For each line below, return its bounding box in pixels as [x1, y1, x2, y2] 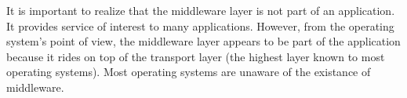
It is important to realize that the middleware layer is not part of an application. [6, 2, 395, 18]
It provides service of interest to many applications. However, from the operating [6, 17, 394, 34]
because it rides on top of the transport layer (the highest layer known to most [6, 48, 385, 64]
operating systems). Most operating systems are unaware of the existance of [6, 64, 371, 80]
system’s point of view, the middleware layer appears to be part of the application [6, 33, 401, 49]
